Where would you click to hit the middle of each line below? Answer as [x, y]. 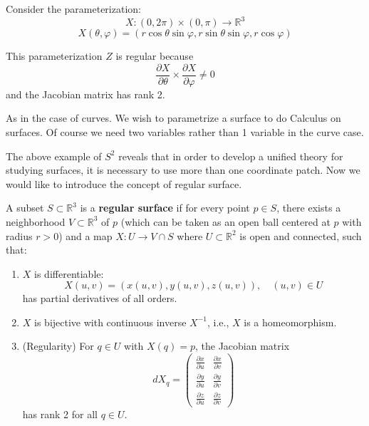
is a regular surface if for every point [165, 208]
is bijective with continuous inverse [110, 322]
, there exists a [309, 208]
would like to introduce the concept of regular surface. [124, 183]
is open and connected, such [301, 235]
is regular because [155, 56]
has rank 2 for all [60, 414]
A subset [25, 208]
